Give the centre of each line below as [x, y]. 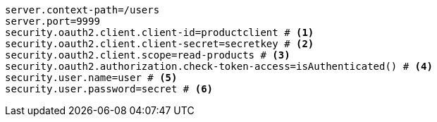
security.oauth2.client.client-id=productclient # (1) [160, 32]
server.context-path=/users [82, 10]
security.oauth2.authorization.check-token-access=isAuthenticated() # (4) [219, 66]
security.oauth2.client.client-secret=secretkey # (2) [160, 44]
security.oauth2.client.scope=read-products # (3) [148, 55]
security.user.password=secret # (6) [109, 89]
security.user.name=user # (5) [91, 78]
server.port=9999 [53, 21]
